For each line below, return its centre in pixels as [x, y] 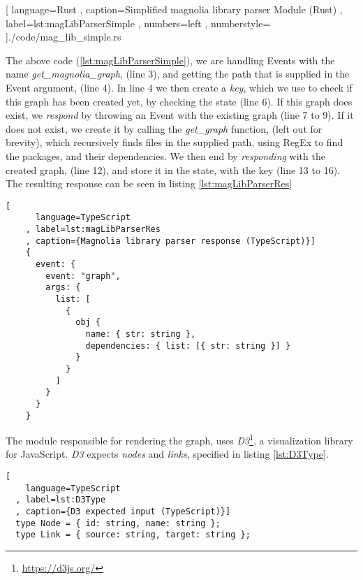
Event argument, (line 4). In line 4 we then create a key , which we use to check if [179, 87]
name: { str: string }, [141, 334]
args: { [63, 288]
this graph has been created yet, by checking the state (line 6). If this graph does [179, 101]
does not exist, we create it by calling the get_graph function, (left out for [164, 128]
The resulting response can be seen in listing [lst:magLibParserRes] [149, 183]
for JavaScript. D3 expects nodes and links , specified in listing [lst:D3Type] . [167, 454]
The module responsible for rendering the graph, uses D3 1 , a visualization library [179, 439]
